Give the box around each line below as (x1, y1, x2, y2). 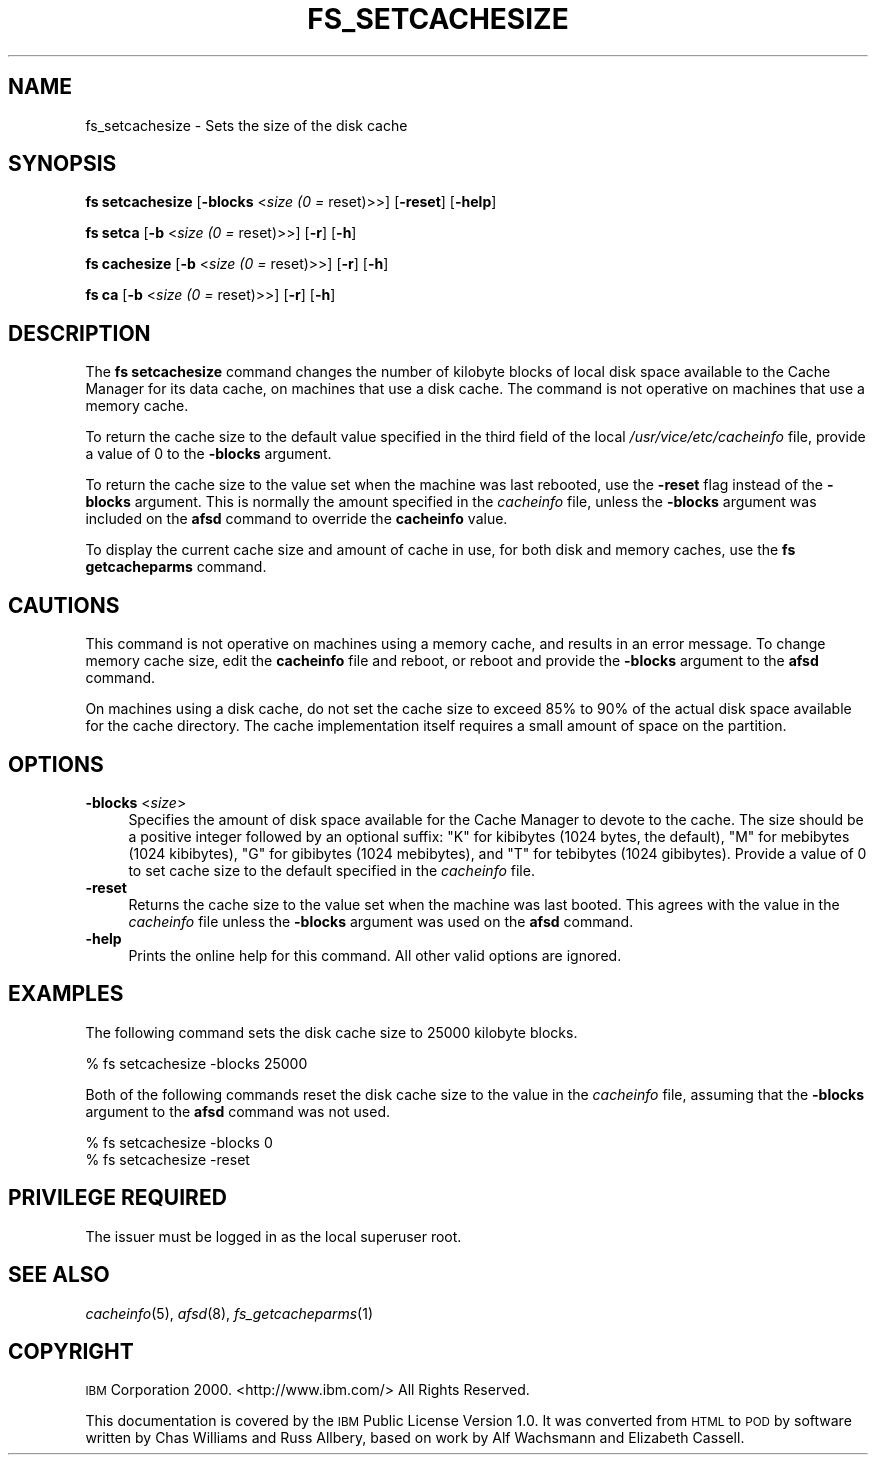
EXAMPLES (8, 981, 124, 1007)
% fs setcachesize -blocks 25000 (85, 1054, 308, 1072)
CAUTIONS (8, 592, 120, 618)
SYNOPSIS (8, 151, 117, 177)
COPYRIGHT (8, 1338, 134, 1364)
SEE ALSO (8, 1262, 110, 1288)
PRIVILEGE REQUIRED (8, 1185, 227, 1211)
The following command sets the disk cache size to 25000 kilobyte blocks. (85, 1023, 578, 1041)
